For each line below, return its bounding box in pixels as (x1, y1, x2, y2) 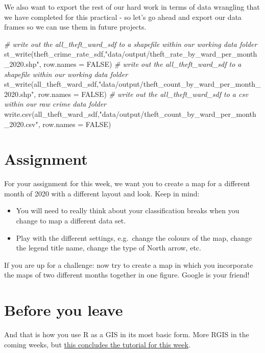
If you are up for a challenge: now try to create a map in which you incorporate (4, 259, 253, 270)
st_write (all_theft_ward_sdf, (4, 79, 99, 89)
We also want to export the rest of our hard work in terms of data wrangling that (4, 2, 260, 12)
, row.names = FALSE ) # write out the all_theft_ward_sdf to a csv (34, 88, 248, 99)
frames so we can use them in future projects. (4, 21, 147, 32)
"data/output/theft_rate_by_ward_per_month (105, 48, 257, 59)
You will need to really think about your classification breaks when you (16, 205, 239, 216)
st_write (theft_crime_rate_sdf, (4, 48, 105, 59)
